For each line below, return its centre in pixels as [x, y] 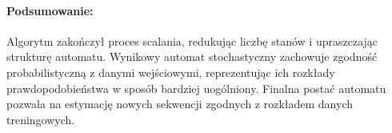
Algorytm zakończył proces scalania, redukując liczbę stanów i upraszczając [192, 40]
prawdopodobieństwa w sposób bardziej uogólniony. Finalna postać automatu [196, 88]
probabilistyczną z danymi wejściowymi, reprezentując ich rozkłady [171, 72]
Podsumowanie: [50, 10]
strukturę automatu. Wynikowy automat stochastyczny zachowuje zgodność [192, 56]
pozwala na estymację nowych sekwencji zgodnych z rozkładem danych [180, 104]
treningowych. [41, 119]
